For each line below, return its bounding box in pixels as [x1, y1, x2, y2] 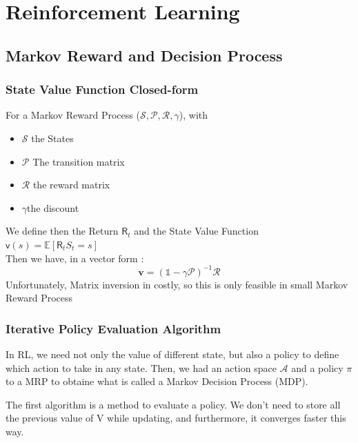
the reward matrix [32, 177, 110, 192]
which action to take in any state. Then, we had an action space [6, 360, 277, 375]
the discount [27, 200, 79, 215]
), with [179, 108, 208, 122]
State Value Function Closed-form [6, 81, 199, 98]
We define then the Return [6, 224, 119, 238]
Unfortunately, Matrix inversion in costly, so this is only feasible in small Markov [6, 277, 348, 291]
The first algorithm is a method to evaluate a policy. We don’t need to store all [6, 397, 341, 411]
